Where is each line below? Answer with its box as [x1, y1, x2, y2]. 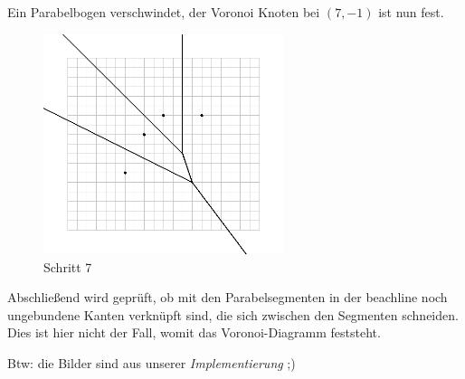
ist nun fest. [378, 3, 444, 21]
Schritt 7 [43, 257, 92, 276]
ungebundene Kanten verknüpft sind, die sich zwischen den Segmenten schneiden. [7, 305, 459, 324]
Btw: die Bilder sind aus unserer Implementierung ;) [7, 353, 296, 372]
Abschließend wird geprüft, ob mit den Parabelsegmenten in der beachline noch [7, 288, 448, 307]
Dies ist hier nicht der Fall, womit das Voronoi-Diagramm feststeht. [7, 323, 381, 342]
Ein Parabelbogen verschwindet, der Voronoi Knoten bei [7, 3, 320, 21]
